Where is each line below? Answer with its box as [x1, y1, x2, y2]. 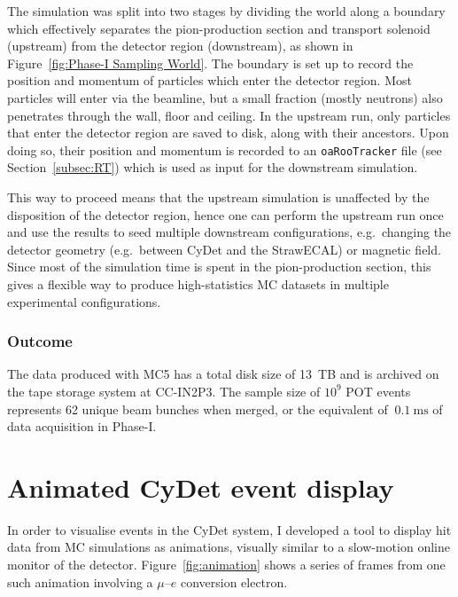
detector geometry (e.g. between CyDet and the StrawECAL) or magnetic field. [7, 240, 441, 258]
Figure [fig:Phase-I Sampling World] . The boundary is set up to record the [7, 53, 414, 72]
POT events [345, 381, 411, 400]
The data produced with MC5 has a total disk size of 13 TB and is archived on [7, 365, 439, 383]
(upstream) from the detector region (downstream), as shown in [7, 36, 353, 55]
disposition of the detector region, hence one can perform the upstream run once [7, 205, 444, 224]
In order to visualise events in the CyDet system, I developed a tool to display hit [7, 520, 452, 538]
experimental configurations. [7, 292, 161, 310]
